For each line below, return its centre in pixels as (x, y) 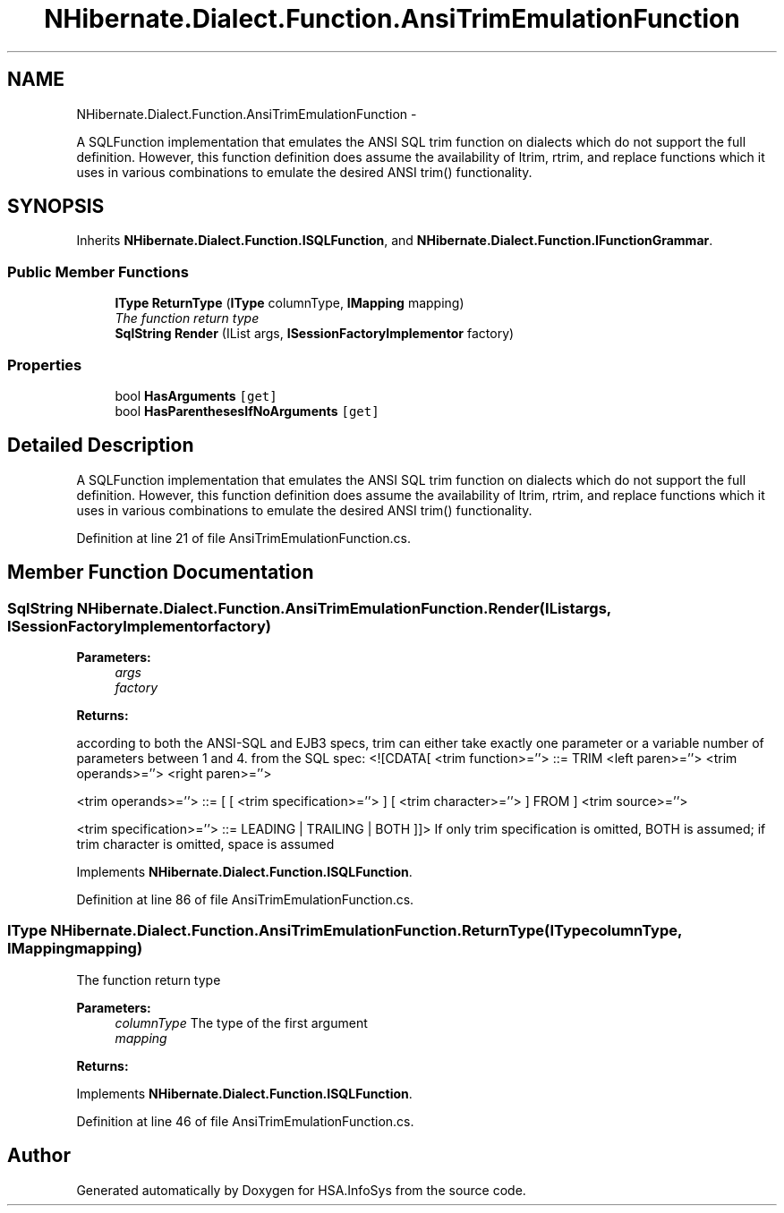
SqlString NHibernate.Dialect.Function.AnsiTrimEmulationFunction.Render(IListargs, (309, 608)
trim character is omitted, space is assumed (205, 844)
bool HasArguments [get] (196, 395)
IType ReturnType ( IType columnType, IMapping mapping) (290, 303)
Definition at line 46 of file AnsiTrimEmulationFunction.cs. (245, 1121)
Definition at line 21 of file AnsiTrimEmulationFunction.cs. (244, 538)
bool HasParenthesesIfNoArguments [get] (247, 411)
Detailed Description (101, 445)
